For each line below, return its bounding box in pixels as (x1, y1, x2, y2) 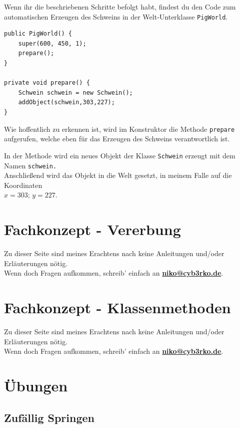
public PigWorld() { (4, 30, 72, 38)
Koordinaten (4, 179, 42, 190)
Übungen (4, 375, 68, 395)
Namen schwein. (4, 160, 57, 170)
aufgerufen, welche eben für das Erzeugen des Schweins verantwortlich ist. (4, 133, 230, 144)
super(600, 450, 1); (18, 40, 86, 47)
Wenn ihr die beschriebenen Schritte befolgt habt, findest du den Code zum (4, 2, 236, 12)
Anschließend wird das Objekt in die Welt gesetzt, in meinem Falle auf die (4, 170, 232, 180)
